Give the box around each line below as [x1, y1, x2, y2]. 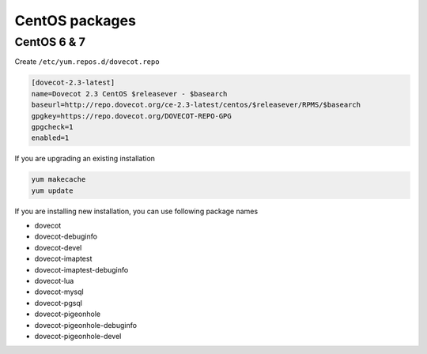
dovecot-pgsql [34, 298, 83, 307]
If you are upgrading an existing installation [14, 154, 156, 164]
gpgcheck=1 [31, 122, 74, 131]
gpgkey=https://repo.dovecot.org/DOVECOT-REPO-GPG [31, 111, 232, 120]
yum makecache [31, 175, 86, 184]
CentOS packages [14, 12, 136, 29]
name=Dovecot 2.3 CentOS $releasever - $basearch [31, 89, 228, 98]
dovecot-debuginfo [34, 232, 98, 241]
